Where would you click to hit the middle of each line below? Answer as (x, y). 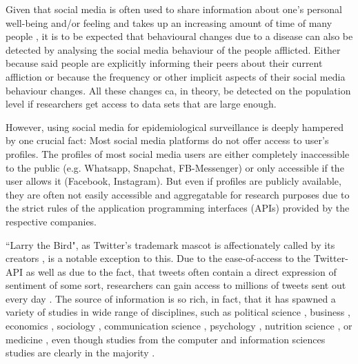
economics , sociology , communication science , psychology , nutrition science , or (179, 326)
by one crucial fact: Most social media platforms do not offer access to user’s (167, 140)
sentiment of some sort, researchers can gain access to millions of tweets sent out (176, 285)
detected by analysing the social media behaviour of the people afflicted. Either (173, 49)
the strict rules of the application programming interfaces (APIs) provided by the (178, 208)
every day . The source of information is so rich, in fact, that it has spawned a (171, 298)
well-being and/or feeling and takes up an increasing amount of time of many (169, 22)
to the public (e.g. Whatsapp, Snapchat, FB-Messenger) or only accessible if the (175, 167)
